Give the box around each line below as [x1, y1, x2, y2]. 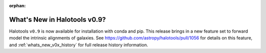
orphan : [9, 3, 26, 8]
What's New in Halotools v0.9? [9, 15, 106, 24]
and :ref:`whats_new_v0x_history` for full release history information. [9, 42, 148, 48]
